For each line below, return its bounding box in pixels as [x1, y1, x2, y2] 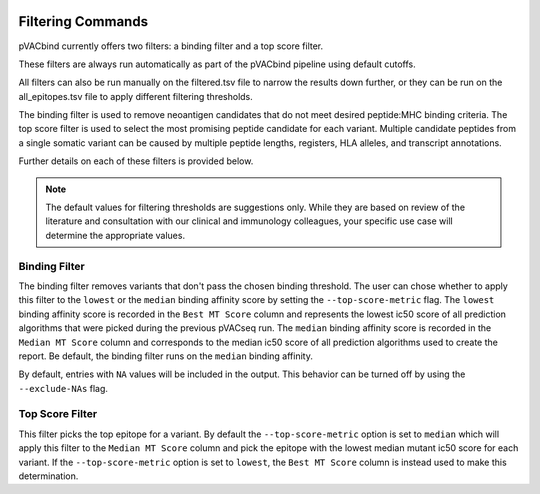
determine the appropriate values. [45, 229, 185, 241]
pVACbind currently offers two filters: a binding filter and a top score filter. [18, 40, 324, 52]
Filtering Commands [18, 13, 149, 30]
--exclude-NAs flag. [18, 382, 109, 394]
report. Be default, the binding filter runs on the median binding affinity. [18, 350, 314, 362]
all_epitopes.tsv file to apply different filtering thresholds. [18, 90, 254, 102]
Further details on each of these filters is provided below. [18, 155, 254, 167]
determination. [18, 470, 79, 482]
